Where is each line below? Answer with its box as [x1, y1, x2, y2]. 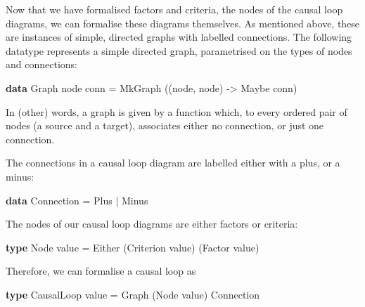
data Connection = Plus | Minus [6, 192, 148, 207]
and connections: [6, 57, 77, 72]
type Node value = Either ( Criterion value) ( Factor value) [6, 240, 260, 254]
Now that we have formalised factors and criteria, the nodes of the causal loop [6, 2, 343, 16]
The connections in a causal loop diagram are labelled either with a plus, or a [6, 155, 340, 170]
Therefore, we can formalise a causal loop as [6, 263, 196, 278]
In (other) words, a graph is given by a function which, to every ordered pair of [6, 104, 347, 119]
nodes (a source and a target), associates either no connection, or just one [6, 118, 324, 133]
